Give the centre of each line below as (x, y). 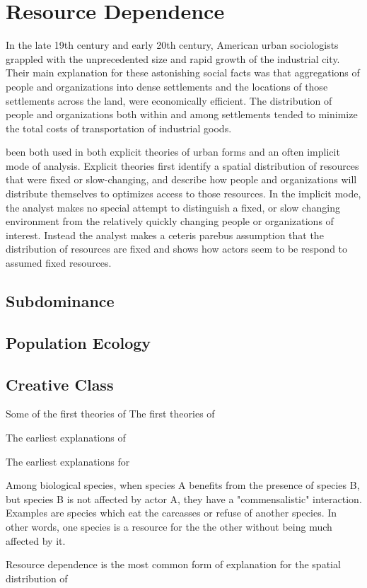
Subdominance (60, 301)
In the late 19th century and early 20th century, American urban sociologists (172, 45)
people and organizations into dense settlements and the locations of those (167, 86)
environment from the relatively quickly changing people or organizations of (170, 221)
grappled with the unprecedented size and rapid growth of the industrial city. (173, 58)
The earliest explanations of (66, 437)
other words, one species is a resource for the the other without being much (169, 526)
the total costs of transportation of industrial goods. (119, 128)
